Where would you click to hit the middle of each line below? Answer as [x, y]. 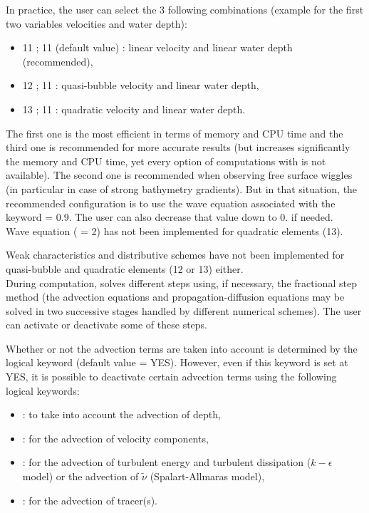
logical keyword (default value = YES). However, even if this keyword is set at [177, 362]
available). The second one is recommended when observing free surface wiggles [179, 175]
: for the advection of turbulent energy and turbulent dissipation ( [167, 462]
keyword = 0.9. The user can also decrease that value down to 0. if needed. [170, 217]
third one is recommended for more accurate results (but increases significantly [178, 147]
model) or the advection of [80, 476]
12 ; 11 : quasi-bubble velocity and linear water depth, [141, 85]
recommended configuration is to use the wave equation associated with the [171, 203]
